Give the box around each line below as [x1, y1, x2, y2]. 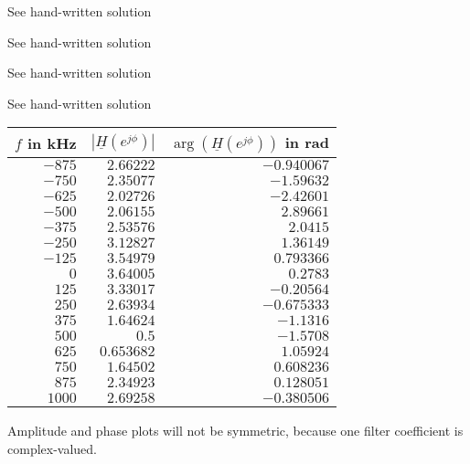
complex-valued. [7, 438, 97, 458]
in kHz [27, 132, 77, 153]
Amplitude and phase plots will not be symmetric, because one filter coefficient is [7, 421, 464, 440]
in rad [284, 132, 329, 153]
